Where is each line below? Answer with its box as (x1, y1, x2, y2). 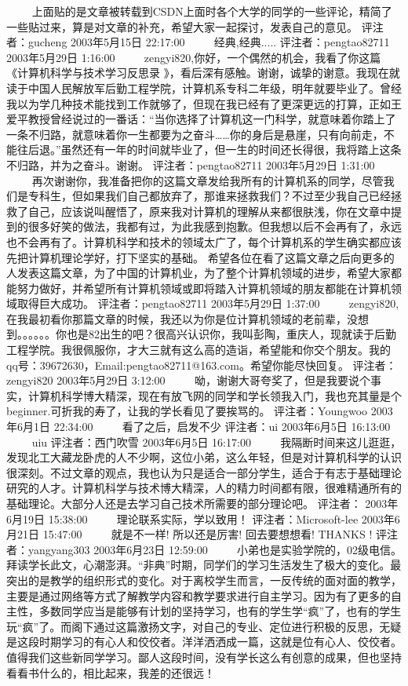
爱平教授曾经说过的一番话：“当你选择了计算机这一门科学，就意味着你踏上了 (6, 111, 396, 127)
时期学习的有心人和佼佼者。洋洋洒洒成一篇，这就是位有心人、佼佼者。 (38, 633, 402, 650)
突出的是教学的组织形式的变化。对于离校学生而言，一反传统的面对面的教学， (6, 571, 402, 588)
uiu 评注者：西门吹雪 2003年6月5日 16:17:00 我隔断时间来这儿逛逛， (31, 433, 402, 450)
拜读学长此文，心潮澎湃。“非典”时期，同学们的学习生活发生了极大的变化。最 (6, 556, 402, 573)
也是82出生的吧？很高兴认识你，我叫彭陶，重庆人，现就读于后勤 (66, 326, 396, 342)
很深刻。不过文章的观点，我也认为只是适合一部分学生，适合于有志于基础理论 (6, 464, 402, 480)
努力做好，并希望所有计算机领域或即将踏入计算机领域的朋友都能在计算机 (16, 279, 391, 296)
